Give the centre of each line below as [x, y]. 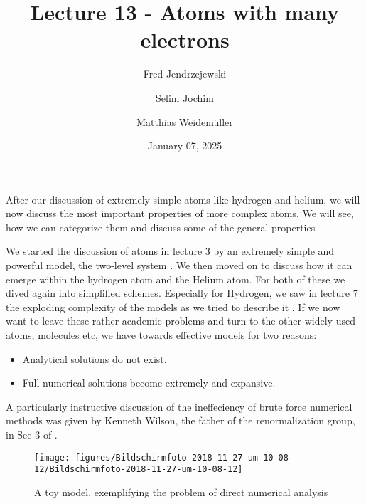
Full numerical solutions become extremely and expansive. [149, 383]
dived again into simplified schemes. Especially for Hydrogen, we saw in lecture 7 [182, 293]
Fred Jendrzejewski [185, 74]
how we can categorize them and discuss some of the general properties [161, 227]
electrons [185, 40]
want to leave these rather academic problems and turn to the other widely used [181, 321]
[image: [52, 457]
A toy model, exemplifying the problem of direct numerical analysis [181, 492]
